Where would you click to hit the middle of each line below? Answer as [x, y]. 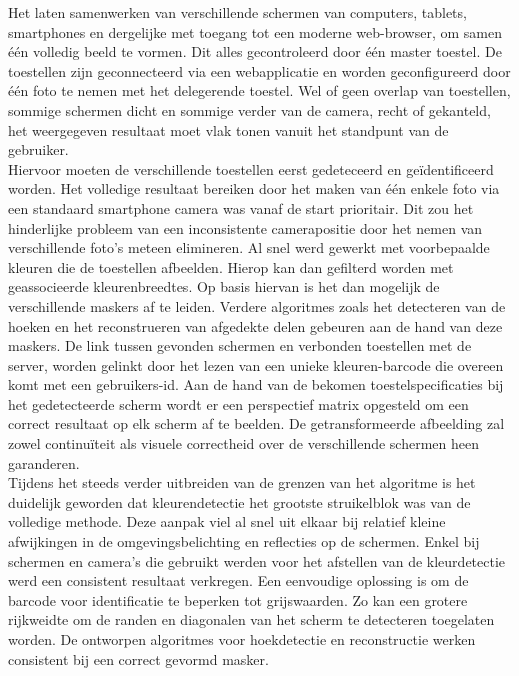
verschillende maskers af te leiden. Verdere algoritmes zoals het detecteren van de [257, 305]
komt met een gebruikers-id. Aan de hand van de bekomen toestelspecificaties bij [256, 384]
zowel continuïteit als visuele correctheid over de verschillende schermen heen [243, 443]
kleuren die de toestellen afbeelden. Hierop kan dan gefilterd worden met [231, 266]
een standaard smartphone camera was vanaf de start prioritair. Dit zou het [241, 207]
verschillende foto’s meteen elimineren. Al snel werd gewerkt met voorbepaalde [249, 247]
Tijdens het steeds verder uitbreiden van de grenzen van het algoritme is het [242, 482]
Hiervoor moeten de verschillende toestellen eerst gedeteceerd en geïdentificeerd [251, 168]
